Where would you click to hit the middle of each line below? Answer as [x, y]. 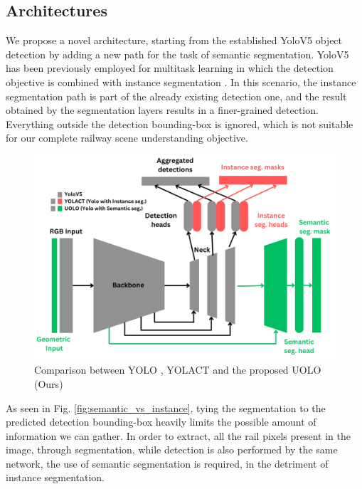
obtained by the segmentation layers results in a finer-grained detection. [162, 110]
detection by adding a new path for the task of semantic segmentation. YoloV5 [177, 54]
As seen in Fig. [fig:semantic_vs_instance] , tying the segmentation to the [166, 407]
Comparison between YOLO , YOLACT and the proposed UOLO [178, 370]
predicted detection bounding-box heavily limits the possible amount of [161, 422]
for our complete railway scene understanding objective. [127, 138]
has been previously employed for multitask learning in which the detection [170, 68]
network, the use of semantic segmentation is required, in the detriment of [167, 463]
